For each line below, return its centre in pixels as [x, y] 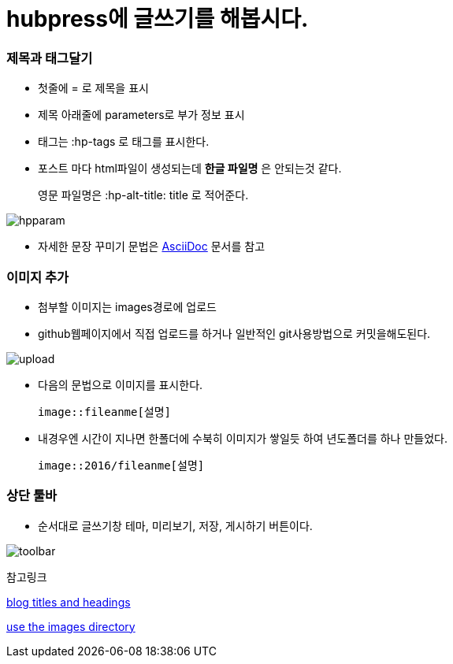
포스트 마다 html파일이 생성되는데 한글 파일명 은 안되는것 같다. [190, 169]
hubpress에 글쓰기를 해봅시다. [158, 19]
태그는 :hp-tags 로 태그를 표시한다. [124, 142]
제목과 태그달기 [50, 58]
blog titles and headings [69, 602]
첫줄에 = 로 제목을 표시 [93, 88]
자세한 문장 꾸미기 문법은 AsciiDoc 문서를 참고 [152, 247]
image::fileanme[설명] [105, 412]
